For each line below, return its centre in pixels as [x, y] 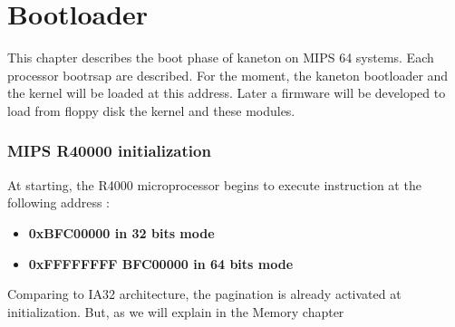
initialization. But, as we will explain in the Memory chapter [176, 311]
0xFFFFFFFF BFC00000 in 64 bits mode [161, 263]
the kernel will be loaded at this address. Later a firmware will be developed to [227, 93]
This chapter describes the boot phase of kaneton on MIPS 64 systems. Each [221, 58]
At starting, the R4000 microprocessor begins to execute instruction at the [214, 184]
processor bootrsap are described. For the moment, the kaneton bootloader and [228, 75]
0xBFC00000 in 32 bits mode [121, 232]
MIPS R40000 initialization [109, 151]
